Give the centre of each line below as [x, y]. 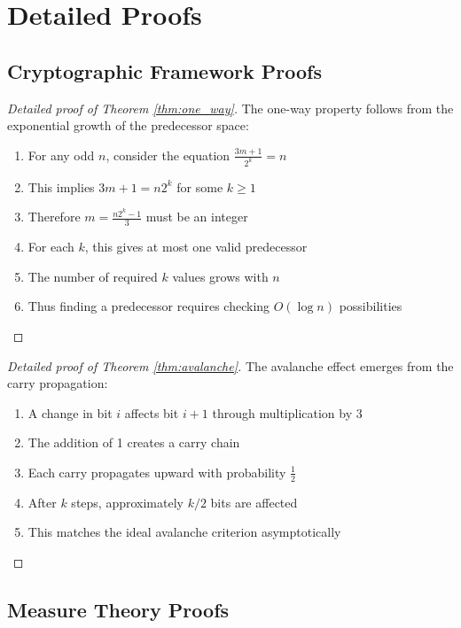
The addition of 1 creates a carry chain [134, 442]
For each [51, 247]
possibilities [371, 306]
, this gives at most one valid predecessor [196, 247]
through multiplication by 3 [287, 412]
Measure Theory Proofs [118, 609]
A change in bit [70, 412]
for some [200, 186]
